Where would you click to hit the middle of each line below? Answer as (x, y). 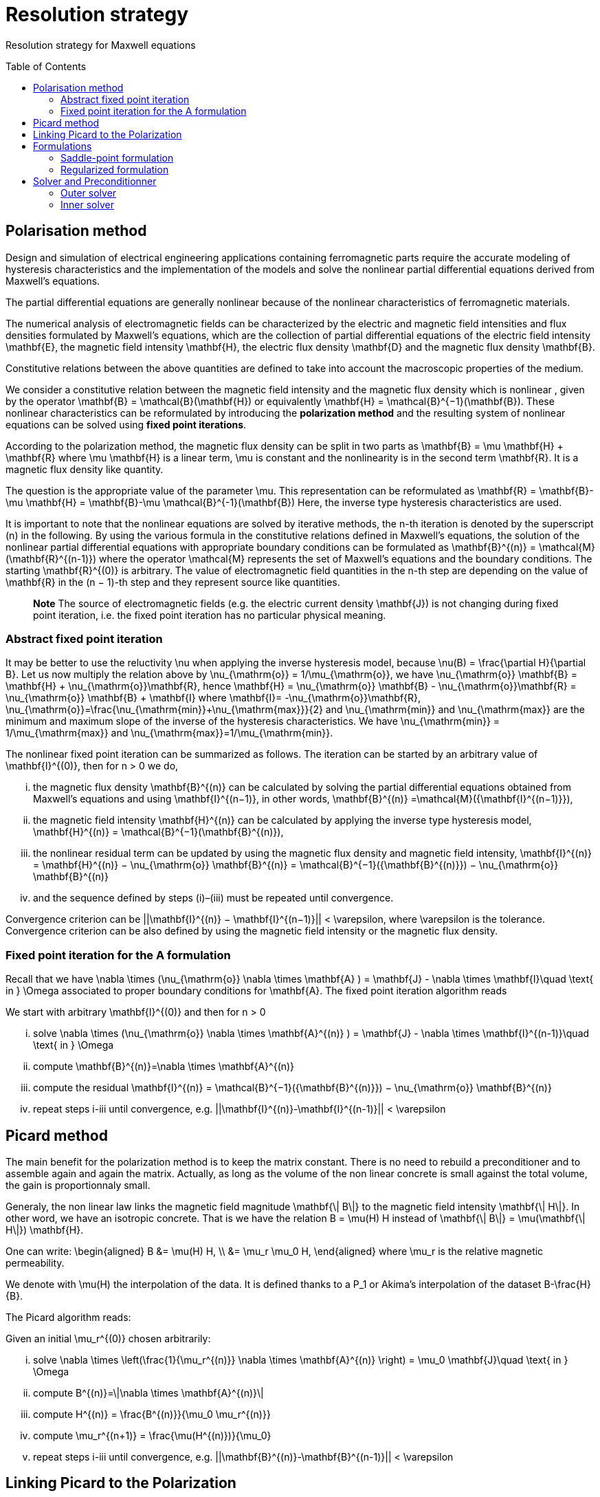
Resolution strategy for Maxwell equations (101, 45)
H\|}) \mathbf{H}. (45, 1230)
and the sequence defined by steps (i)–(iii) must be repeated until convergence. (213, 898)
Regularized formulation (115, 169)
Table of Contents (46, 66)
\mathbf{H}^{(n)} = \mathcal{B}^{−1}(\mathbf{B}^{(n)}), (158, 832)
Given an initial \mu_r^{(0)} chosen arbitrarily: (108, 1338)
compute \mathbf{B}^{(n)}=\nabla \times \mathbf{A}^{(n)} (164, 1067)
